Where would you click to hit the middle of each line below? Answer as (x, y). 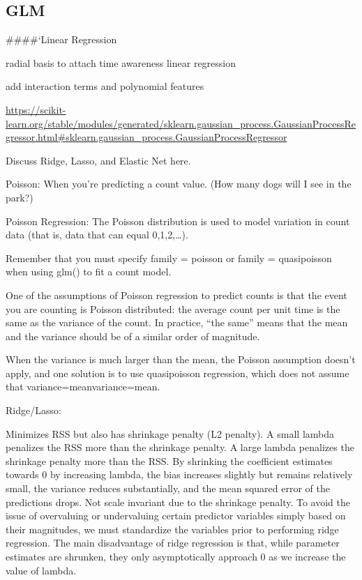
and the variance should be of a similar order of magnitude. (133, 336)
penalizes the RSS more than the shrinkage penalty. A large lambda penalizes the (180, 447)
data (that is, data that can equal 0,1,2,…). (97, 235)
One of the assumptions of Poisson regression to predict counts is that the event (176, 295)
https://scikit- (36, 109)
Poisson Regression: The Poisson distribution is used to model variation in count (178, 221)
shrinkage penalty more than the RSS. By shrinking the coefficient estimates (169, 460)
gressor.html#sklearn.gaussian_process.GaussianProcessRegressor (146, 137)
